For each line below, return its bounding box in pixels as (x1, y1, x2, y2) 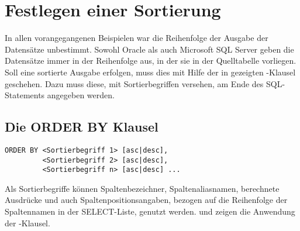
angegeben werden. (47, 89, 115, 101)
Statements (5, 89, 45, 101)
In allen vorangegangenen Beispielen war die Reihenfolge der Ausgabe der (5, 32, 268, 44)
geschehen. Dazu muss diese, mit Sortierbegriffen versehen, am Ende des (5, 77, 264, 89)
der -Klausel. (5, 216, 50, 229)
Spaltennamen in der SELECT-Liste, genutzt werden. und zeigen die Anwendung (5, 205, 295, 218)
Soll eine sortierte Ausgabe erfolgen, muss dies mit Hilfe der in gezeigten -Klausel (5, 65, 296, 78)
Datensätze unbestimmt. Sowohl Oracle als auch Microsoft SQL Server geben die (5, 43, 294, 55)
